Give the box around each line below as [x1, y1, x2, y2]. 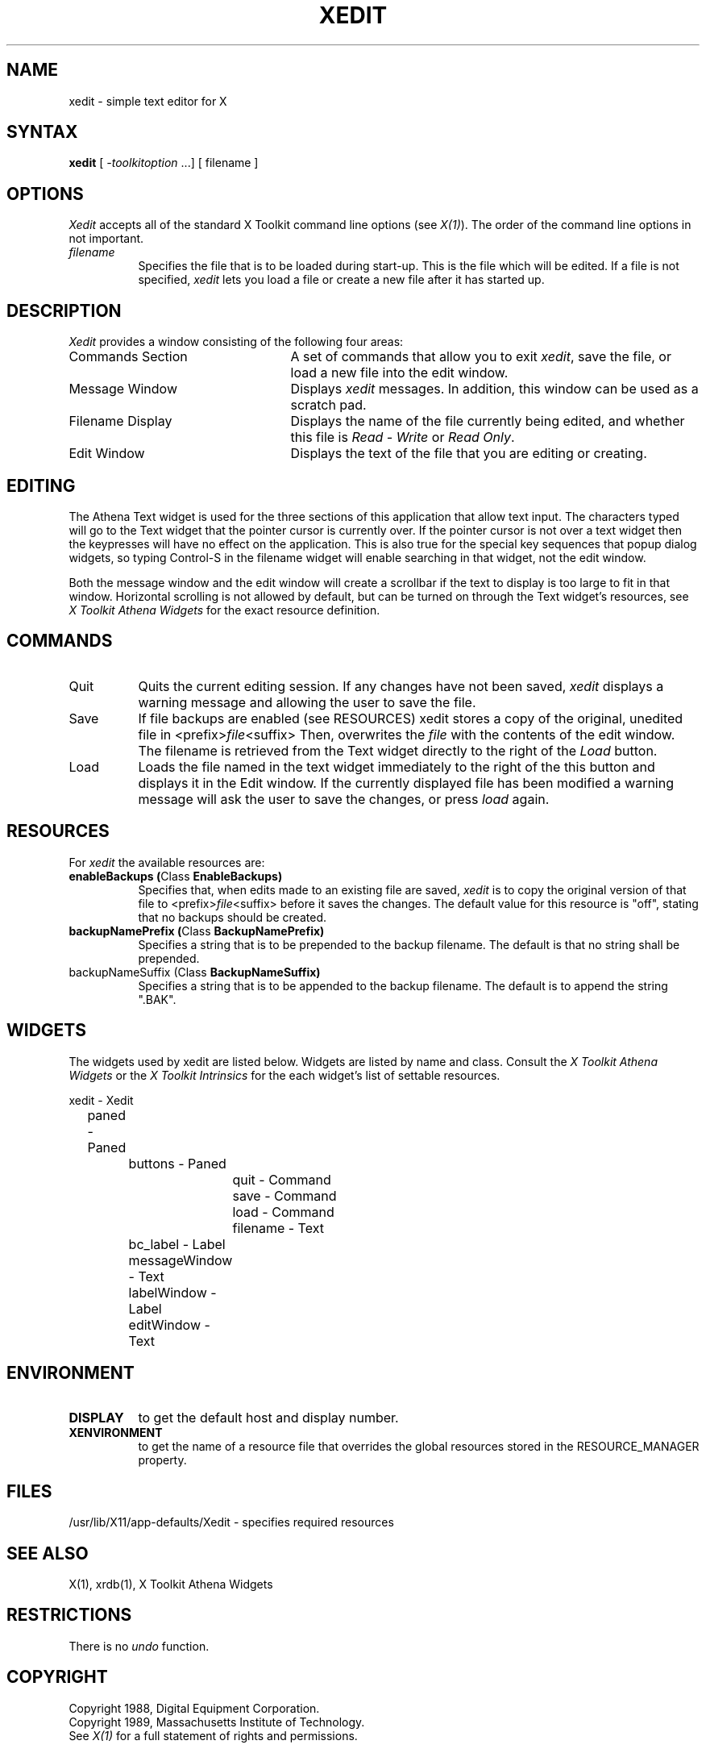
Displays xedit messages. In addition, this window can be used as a [290, 381, 699, 398]
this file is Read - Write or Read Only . [290, 429, 515, 446]
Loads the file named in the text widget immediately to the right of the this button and [138, 758, 655, 775]
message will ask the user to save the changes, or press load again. [138, 790, 550, 807]
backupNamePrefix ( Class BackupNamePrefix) [69, 923, 325, 938]
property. [138, 1453, 187, 1468]
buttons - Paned [128, 1155, 226, 1172]
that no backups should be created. [138, 910, 326, 924]
